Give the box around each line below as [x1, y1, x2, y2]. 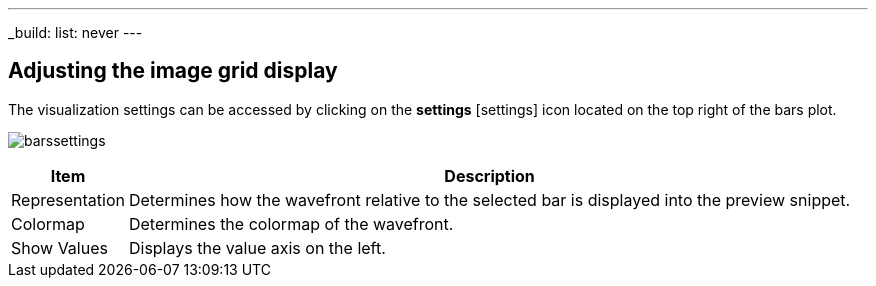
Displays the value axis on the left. [128, 237, 386, 258]
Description [444, 165, 535, 186]
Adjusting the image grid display [8, 58, 338, 84]
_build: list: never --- [8, 24, 143, 41]
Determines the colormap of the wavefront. [128, 213, 454, 234]
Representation [11, 189, 125, 210]
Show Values [11, 237, 108, 258]
